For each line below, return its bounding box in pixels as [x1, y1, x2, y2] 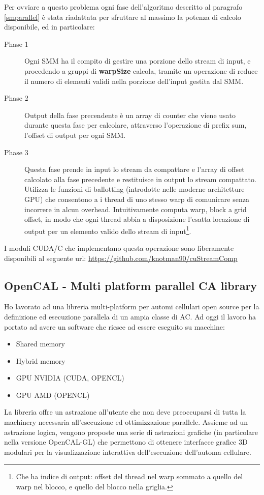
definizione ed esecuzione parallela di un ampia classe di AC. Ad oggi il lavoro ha [4, 311, 256, 322]
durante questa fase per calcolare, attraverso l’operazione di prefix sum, [24, 120, 247, 130]
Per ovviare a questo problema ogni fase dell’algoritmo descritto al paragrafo [4, 2, 243, 12]
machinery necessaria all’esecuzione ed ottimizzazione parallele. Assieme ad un [4, 417, 248, 427]
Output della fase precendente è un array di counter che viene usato [24, 109, 236, 120]
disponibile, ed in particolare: [4, 21, 95, 32]
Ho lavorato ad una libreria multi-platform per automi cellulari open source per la [4, 301, 259, 312]
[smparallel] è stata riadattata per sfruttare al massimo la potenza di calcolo [4, 11, 241, 22]
